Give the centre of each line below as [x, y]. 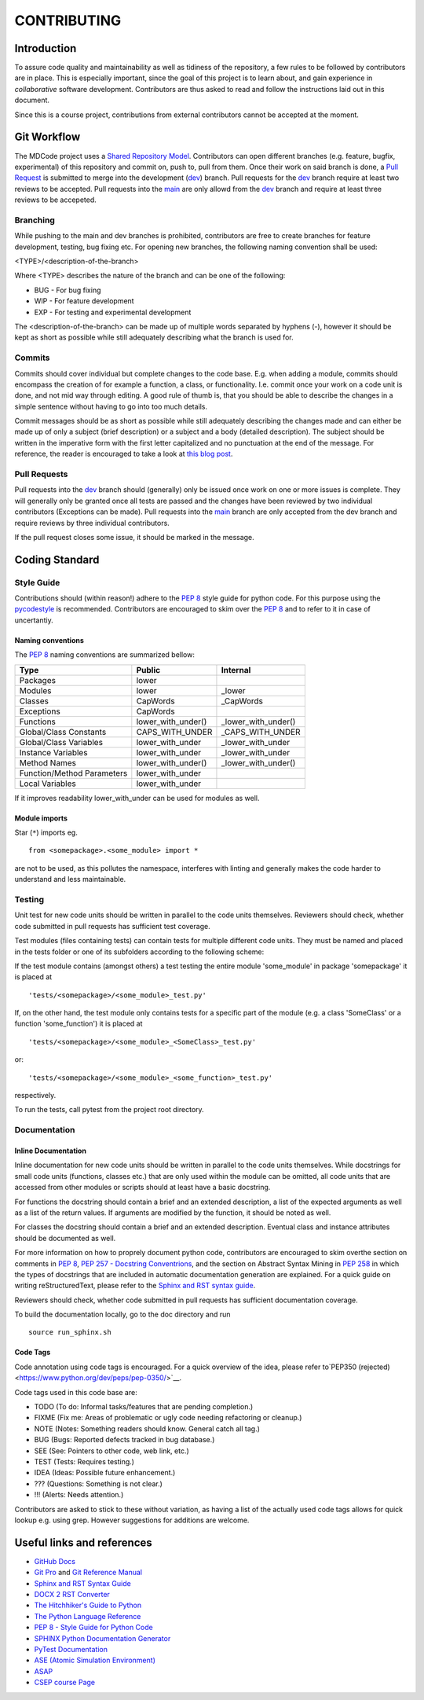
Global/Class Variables [61, 742]
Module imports [41, 818]
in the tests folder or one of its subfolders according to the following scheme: [139, 952]
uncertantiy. [34, 620]
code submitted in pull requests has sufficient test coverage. [113, 926]
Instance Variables [53, 752]
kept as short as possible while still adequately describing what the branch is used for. [154, 337]
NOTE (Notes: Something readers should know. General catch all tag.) [147, 1428]
